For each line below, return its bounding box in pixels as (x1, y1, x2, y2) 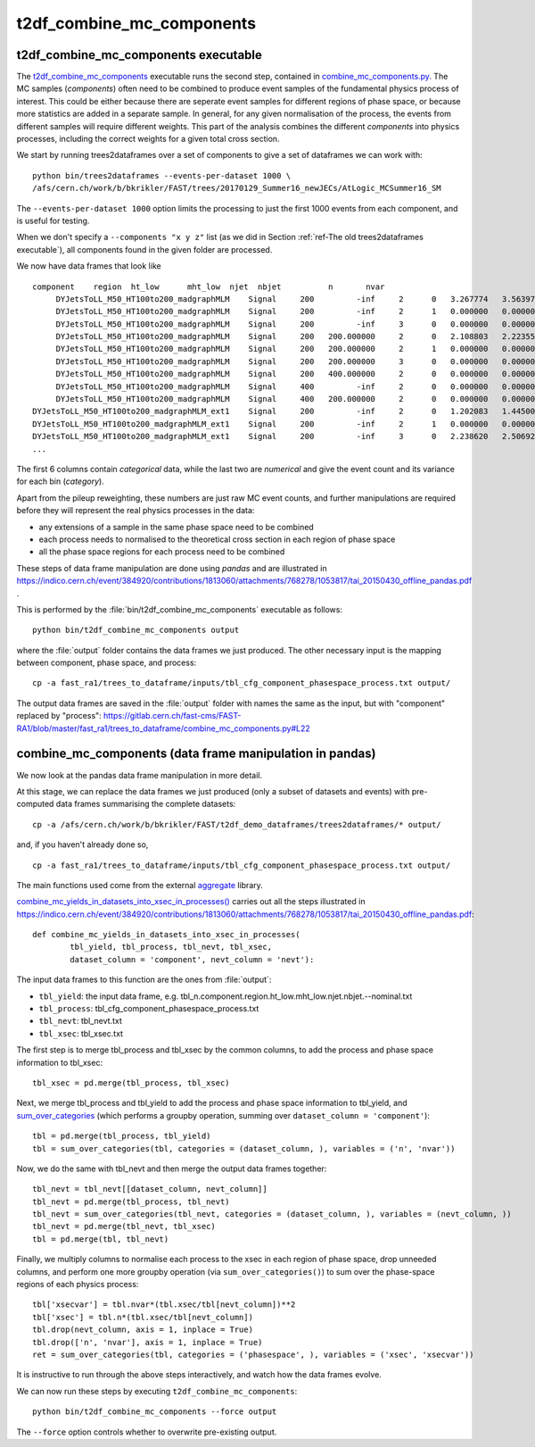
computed (16, 799, 54, 810)
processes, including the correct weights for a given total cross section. (16, 134, 280, 145)
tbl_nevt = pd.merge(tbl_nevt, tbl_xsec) (32, 1221, 216, 1232)
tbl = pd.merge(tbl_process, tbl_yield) (32, 1131, 211, 1142)
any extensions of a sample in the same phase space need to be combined (38, 521, 314, 532)
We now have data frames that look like (16, 261, 161, 271)
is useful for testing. (16, 215, 90, 226)
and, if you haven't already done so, (16, 839, 149, 850)
